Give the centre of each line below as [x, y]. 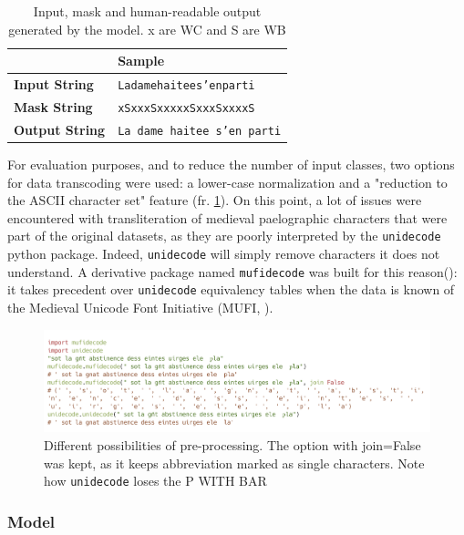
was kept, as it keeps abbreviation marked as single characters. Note [234, 463]
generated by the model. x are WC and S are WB [147, 29]
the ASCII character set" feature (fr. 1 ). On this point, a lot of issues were [215, 200]
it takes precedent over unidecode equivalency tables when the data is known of [231, 289]
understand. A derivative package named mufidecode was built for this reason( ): [232, 271]
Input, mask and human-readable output [147, 11]
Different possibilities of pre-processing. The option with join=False [232, 444]
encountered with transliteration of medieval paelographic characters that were [227, 217]
